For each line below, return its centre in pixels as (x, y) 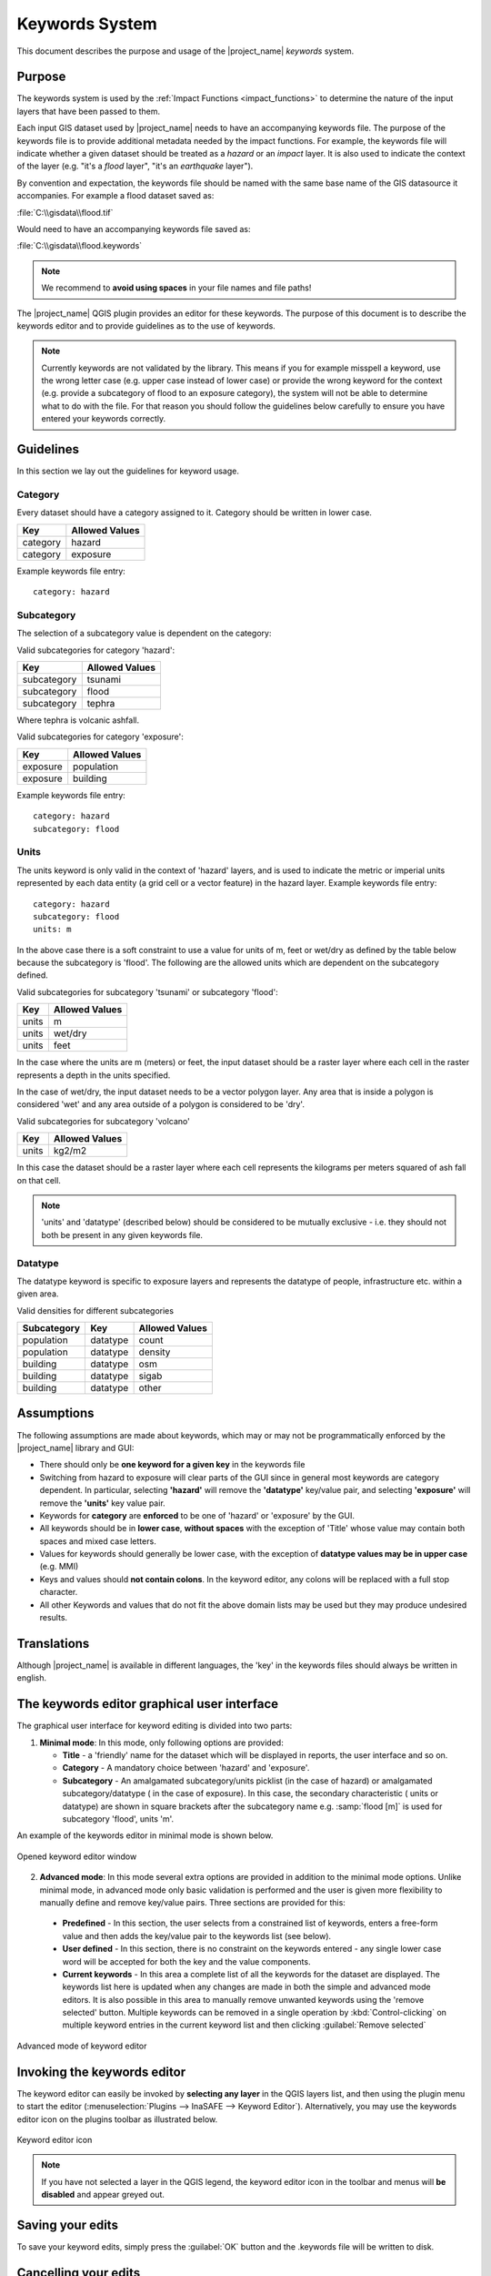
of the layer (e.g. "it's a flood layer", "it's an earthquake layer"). (135, 166)
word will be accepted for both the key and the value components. (186, 1961)
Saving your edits (67, 2225)
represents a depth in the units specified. (94, 1075)
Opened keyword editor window (77, 1856)
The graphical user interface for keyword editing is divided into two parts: (155, 1726)
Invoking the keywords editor (101, 2072)
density (155, 1352)
